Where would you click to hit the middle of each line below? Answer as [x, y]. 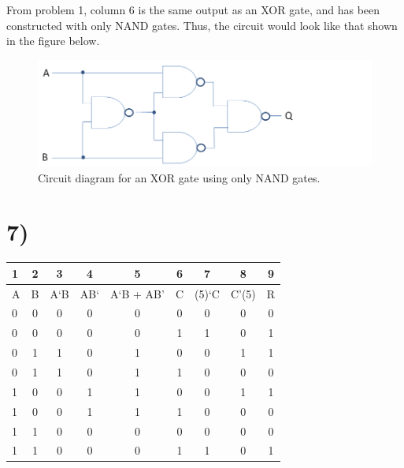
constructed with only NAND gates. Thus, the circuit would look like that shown [202, 25]
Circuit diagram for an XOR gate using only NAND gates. [179, 177]
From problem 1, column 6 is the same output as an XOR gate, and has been [193, 9]
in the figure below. [53, 41]
